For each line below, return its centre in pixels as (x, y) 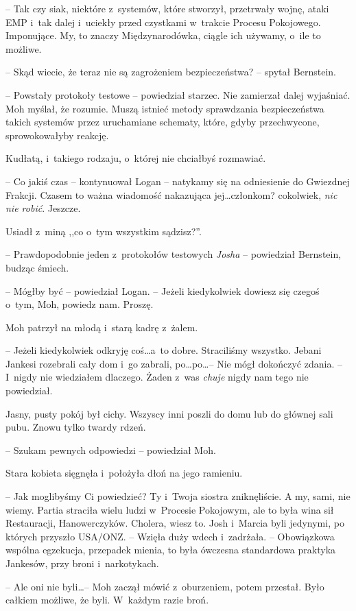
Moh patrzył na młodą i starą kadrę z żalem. (102, 327)
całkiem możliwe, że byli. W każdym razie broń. (107, 600)
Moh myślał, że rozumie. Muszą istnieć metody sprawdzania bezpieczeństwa (165, 108)
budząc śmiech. (37, 267)
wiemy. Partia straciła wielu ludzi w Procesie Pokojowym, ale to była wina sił (170, 509)
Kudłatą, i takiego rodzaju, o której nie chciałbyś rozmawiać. (136, 158)
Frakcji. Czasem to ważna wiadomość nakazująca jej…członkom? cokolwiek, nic (171, 194)
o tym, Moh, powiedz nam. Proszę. (80, 304)
